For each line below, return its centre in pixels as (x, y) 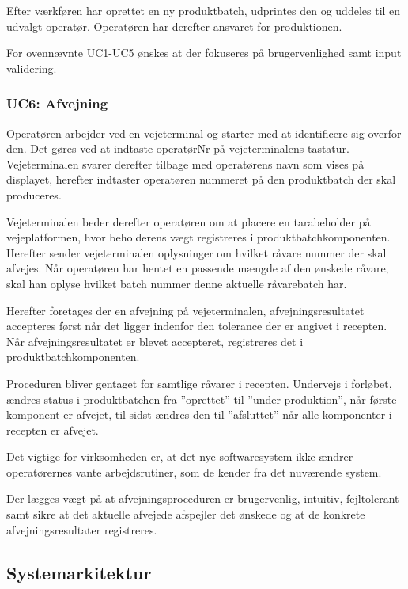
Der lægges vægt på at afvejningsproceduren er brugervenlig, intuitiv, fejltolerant (203, 498)
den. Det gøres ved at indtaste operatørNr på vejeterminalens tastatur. (178, 148)
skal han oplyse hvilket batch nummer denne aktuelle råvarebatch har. (177, 283)
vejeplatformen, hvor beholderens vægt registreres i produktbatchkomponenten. (198, 237)
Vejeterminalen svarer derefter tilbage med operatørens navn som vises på (185, 163)
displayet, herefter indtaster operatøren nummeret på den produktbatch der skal (201, 179)
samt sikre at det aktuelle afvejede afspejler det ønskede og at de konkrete (186, 514)
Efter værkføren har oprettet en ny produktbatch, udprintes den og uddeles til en (204, 10)
